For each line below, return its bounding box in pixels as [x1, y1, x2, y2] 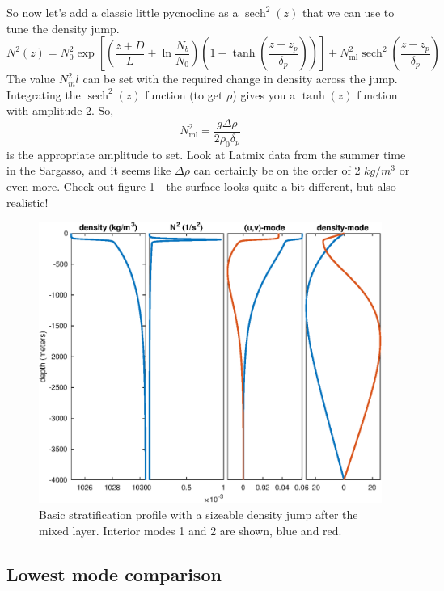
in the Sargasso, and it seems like [6, 162, 171, 179]
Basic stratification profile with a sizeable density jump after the [39, 506, 358, 523]
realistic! [6, 193, 49, 210]
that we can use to [302, 4, 395, 20]
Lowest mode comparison [6, 561, 222, 586]
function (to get [145, 86, 223, 103]
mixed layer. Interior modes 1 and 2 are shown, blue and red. [39, 521, 342, 538]
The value [6, 70, 56, 87]
